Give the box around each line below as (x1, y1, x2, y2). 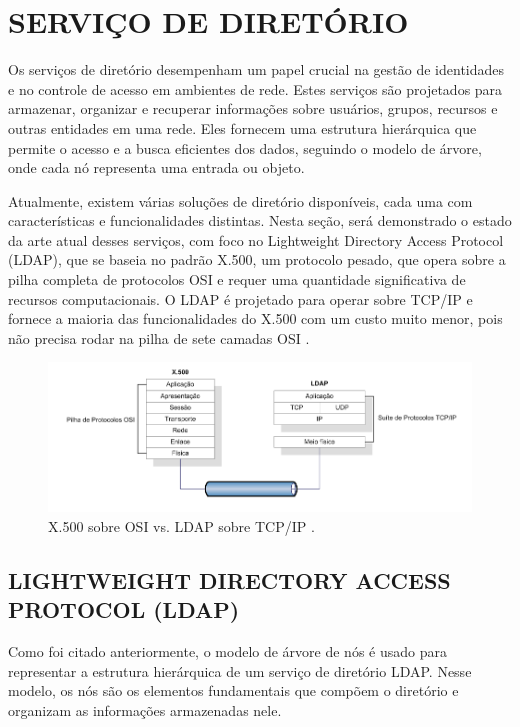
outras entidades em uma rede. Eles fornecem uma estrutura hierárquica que (8, 117, 477, 138)
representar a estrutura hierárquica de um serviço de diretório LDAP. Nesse (8, 660, 472, 681)
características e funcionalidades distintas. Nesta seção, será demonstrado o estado (8, 210, 512, 231)
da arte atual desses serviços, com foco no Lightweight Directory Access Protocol (8, 229, 504, 250)
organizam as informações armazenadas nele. (8, 699, 282, 720)
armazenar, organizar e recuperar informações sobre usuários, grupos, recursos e (8, 98, 498, 119)
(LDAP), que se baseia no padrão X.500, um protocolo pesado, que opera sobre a (8, 249, 506, 270)
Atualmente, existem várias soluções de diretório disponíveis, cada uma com (8, 190, 473, 211)
